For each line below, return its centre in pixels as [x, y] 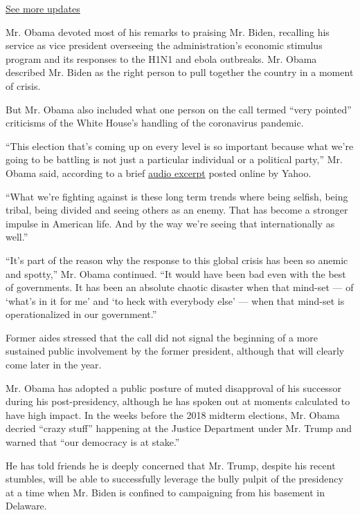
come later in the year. [54, 365]
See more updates [43, 8]
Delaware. [26, 506]
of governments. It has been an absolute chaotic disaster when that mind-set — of [180, 287]
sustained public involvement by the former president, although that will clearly [175, 351]
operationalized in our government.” [81, 314]
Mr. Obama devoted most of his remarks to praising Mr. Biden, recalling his [168, 31]
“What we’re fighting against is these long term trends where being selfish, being [177, 196]
